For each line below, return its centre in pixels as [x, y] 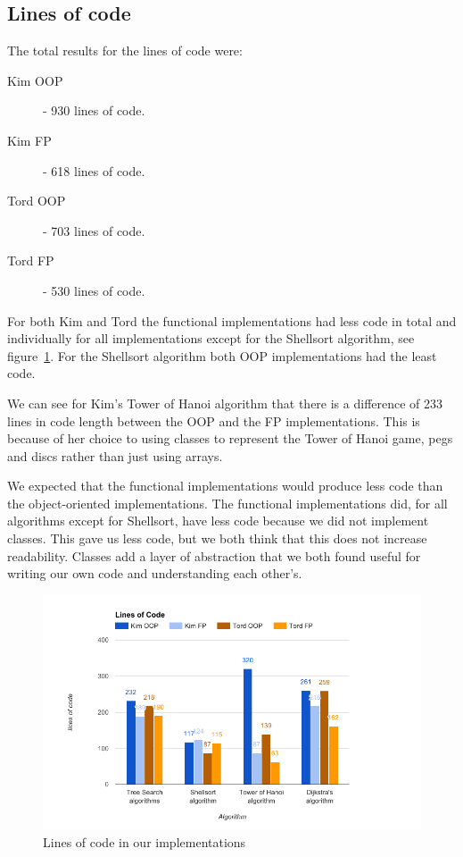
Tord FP [31, 260]
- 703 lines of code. [94, 230]
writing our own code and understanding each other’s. [155, 573]
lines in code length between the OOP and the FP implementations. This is [214, 420]
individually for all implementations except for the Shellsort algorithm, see [211, 338]
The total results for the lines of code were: [125, 50]
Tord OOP [37, 201]
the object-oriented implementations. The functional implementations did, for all [227, 503]
